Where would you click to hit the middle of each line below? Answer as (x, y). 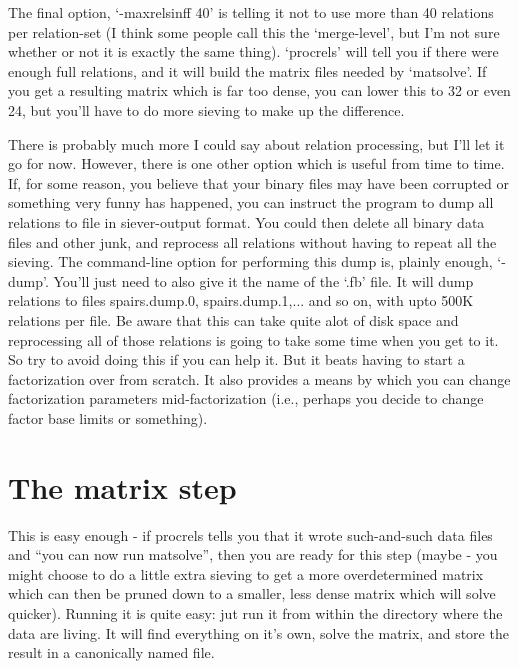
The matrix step (122, 486)
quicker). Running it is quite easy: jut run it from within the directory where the (255, 612)
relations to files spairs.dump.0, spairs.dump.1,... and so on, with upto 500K (241, 300)
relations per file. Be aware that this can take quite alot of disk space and (233, 319)
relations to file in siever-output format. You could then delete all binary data (246, 221)
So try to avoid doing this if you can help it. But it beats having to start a (236, 359)
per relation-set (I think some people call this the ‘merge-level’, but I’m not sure (254, 31)
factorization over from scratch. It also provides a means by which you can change (259, 378)
